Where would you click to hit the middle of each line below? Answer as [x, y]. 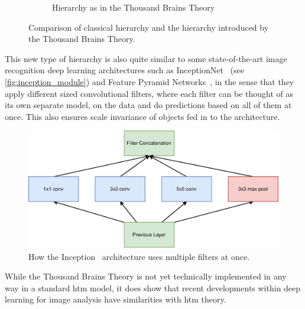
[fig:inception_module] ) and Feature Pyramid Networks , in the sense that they [150, 81]
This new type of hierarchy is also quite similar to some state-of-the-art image [146, 58]
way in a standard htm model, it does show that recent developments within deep [153, 287]
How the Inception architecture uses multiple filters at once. [139, 256]
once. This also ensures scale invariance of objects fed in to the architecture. [142, 116]
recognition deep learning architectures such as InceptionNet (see [124, 70]
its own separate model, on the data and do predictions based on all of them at [148, 105]
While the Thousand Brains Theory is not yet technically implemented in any [146, 276]
